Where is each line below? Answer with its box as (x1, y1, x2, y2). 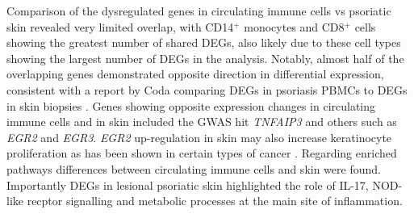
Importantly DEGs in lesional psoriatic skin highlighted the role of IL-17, (6, 176, 369, 193)
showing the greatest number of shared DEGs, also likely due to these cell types (6, 34, 401, 51)
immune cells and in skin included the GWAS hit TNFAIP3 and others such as (6, 113, 397, 130)
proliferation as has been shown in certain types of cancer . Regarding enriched (6, 145, 397, 162)
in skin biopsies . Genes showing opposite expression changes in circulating (6, 97, 376, 114)
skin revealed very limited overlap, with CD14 (6, 18, 234, 35)
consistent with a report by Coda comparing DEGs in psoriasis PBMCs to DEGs (6, 81, 408, 98)
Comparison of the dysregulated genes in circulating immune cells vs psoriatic (6, 2, 391, 19)
